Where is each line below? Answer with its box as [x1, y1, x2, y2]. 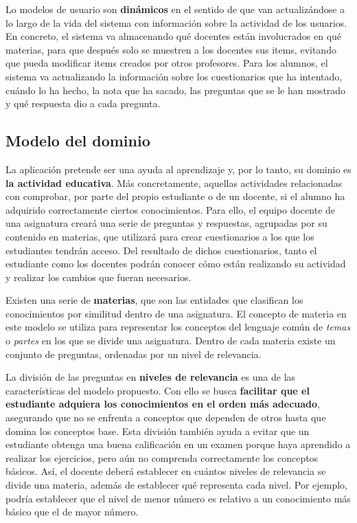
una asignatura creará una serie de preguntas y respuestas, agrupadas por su [5, 216, 327, 230]
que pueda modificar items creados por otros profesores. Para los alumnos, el [5, 56, 328, 70]
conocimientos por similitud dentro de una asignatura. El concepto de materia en [5, 306, 347, 320]
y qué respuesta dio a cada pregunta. [5, 96, 161, 111]
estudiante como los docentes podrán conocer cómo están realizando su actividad [5, 256, 346, 271]
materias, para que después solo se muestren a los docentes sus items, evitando [5, 42, 336, 56]
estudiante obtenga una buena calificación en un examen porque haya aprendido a [5, 437, 351, 452]
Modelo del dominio [5, 130, 150, 151]
